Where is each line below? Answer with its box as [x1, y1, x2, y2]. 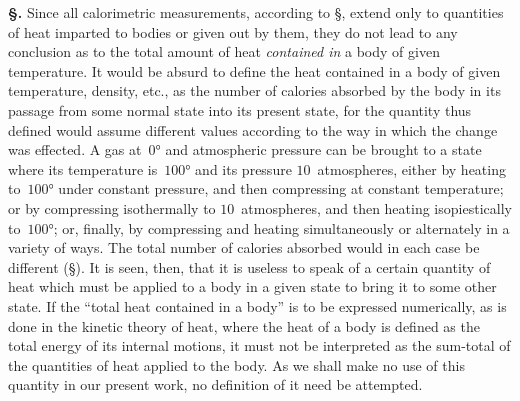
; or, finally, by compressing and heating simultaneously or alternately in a [53, 217, 510, 238]
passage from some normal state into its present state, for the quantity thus [8, 99, 472, 120]
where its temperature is [8, 158, 158, 179]
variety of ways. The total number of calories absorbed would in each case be [8, 237, 480, 258]
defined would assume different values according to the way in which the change [8, 119, 498, 140]
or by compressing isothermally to [8, 197, 216, 218]
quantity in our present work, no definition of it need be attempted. [8, 374, 423, 395]
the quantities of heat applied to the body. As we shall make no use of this [8, 354, 465, 375]
